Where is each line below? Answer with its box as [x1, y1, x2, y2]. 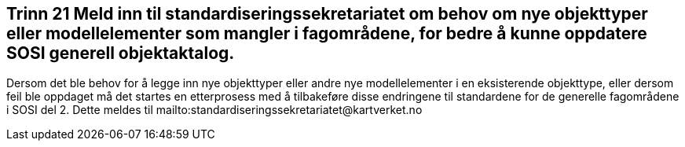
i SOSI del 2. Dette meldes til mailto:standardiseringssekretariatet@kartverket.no [6, 103, 423, 117]
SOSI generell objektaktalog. [6, 43, 235, 63]
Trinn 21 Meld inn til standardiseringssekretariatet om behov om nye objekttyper [6, 4, 648, 24]
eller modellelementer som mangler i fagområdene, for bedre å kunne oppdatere [6, 24, 647, 43]
